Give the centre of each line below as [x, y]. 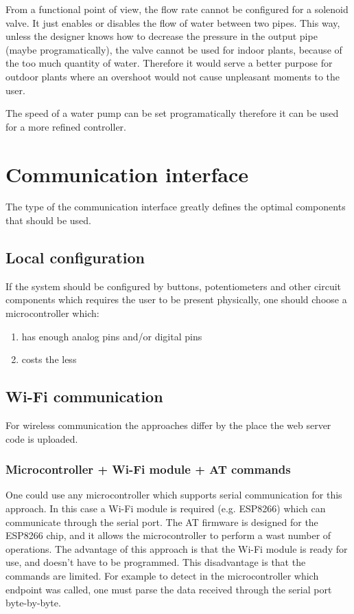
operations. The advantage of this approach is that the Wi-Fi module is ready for [177, 548]
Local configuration [75, 257]
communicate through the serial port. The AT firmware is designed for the [162, 522]
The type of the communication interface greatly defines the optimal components [176, 207]
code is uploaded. [42, 438]
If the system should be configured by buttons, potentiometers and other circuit [174, 286]
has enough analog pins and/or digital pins [112, 336]
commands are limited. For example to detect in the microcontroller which [162, 575]
